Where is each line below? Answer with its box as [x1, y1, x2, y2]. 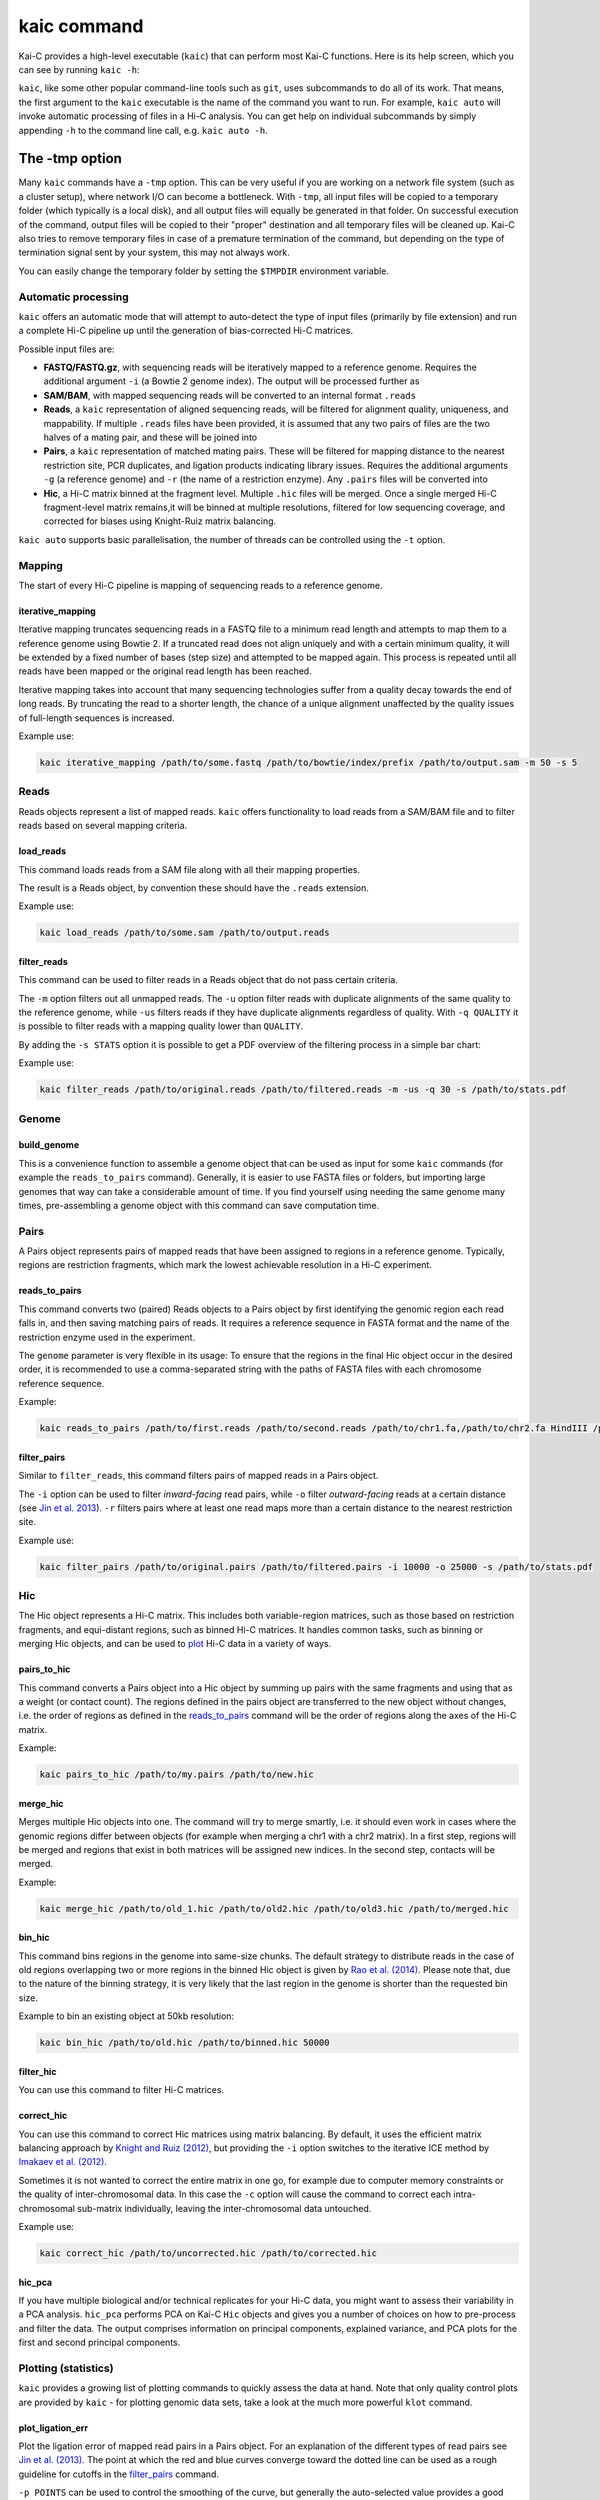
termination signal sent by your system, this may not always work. [18, 246, 290, 259]
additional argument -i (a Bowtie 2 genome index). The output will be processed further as [43, 375, 420, 387]
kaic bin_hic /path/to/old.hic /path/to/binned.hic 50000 [39, 2037, 330, 2049]
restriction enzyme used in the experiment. [18, 1331, 196, 1343]
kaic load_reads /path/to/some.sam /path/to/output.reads [39, 927, 330, 939]
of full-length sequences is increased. [18, 711, 175, 724]
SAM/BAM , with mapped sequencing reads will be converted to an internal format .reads [43, 389, 417, 401]
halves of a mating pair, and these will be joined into [43, 431, 258, 444]
